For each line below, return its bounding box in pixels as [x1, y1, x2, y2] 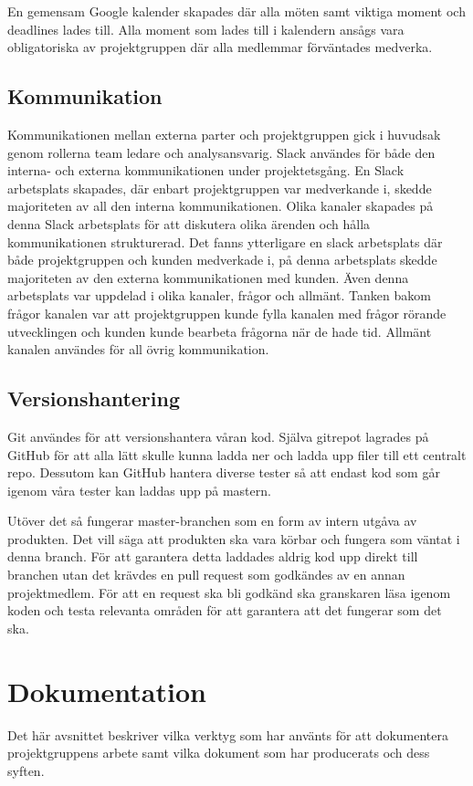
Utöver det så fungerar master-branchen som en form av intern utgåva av [7, 511, 417, 530]
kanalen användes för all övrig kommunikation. [7, 340, 269, 359]
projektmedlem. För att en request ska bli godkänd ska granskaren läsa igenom [7, 582, 451, 602]
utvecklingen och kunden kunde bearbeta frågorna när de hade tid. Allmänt [7, 321, 432, 341]
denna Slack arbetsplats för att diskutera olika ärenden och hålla [7, 214, 371, 233]
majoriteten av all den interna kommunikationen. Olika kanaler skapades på [7, 196, 434, 215]
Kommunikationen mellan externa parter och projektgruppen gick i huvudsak [7, 124, 441, 143]
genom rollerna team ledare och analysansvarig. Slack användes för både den [7, 142, 436, 162]
